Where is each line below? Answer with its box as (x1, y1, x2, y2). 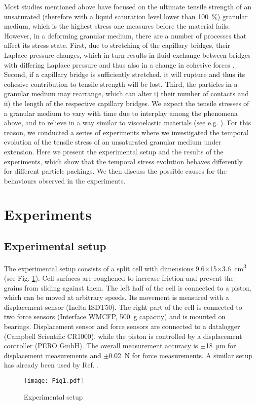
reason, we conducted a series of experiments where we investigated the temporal (4, 127, 249, 137)
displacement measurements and (4, 350, 102, 360)
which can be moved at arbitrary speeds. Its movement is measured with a (4, 292, 229, 302)
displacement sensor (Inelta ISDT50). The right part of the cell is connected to (4, 301, 242, 312)
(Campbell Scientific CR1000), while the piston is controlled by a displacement (4, 331, 242, 341)
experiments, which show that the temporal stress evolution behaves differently (4, 156, 243, 166)
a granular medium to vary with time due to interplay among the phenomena (4, 108, 238, 118)
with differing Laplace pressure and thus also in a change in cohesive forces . (4, 59, 235, 70)
